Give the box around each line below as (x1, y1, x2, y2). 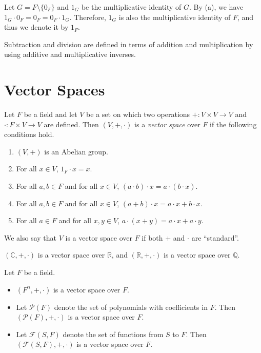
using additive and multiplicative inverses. (4, 49, 136, 60)
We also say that (4, 232, 57, 243)
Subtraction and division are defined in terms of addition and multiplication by (4, 38, 253, 49)
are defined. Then (44, 119, 99, 129)
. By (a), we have (189, 2, 244, 12)
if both (142, 232, 163, 243)
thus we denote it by (4, 22, 69, 32)
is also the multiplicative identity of (118, 11, 231, 22)
